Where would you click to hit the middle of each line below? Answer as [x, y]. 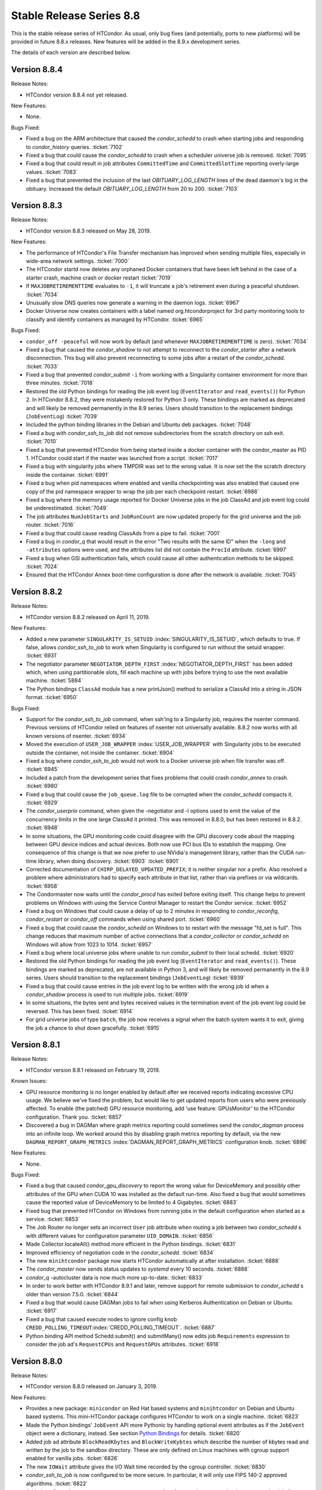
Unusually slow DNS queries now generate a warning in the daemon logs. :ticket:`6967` [133, 302]
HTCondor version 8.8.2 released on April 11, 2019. [88, 617]
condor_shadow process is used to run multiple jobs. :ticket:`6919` [107, 994]
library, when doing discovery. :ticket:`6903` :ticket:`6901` [109, 861]
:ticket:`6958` [42, 886]
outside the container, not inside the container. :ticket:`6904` [100, 752]
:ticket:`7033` [42, 366]
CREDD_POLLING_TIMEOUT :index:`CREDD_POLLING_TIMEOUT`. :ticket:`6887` [121, 1328]
